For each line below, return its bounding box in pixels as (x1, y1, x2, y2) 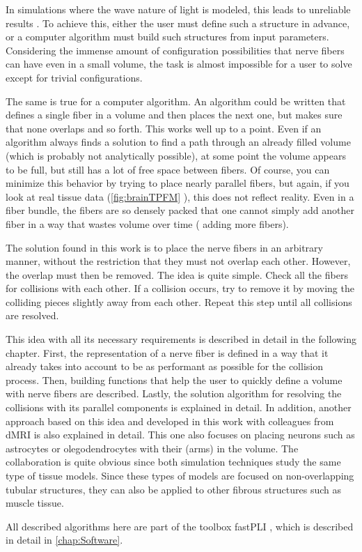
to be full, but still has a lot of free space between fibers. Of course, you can (6, 162, 330, 176)
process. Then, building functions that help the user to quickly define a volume (6, 372, 343, 387)
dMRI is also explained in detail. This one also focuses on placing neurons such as (6, 427, 355, 442)
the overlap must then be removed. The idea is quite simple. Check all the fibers (6, 267, 348, 282)
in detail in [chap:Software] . (6, 532, 123, 547)
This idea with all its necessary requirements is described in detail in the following (6, 332, 356, 346)
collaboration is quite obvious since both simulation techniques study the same (6, 454, 341, 469)
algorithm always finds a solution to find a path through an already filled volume (6, 135, 351, 149)
